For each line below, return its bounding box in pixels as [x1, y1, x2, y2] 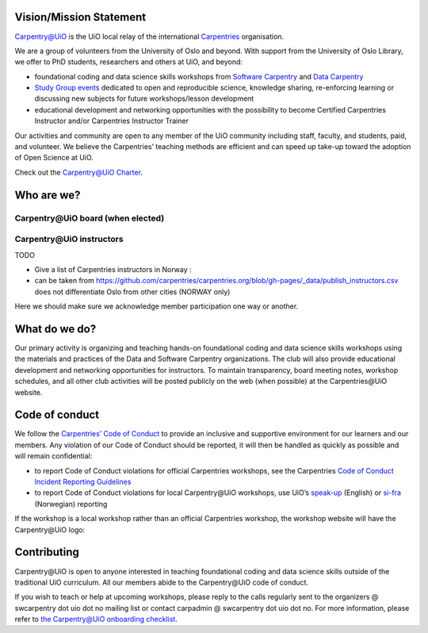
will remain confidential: [14, 451, 93, 461]
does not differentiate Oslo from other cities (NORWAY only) [34, 286, 231, 297]
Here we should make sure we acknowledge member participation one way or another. [14, 301, 299, 311]
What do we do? [14, 322, 97, 336]
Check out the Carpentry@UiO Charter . [14, 167, 143, 177]
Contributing [14, 546, 79, 559]
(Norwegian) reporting [34, 499, 108, 508]
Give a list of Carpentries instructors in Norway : [34, 264, 192, 274]
